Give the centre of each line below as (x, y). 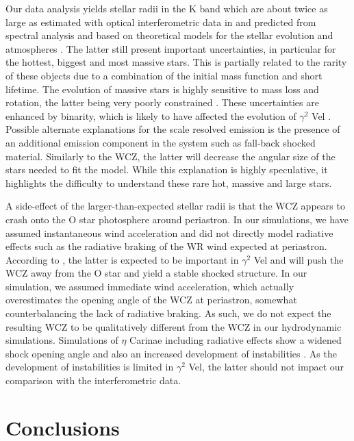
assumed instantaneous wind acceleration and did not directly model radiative (169, 232)
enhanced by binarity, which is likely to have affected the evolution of (151, 115)
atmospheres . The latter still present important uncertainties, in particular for (171, 48)
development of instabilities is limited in (90, 367)
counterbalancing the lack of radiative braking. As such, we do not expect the (168, 313)
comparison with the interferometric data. (93, 380)
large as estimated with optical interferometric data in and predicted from (161, 22)
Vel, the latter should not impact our (266, 367)
